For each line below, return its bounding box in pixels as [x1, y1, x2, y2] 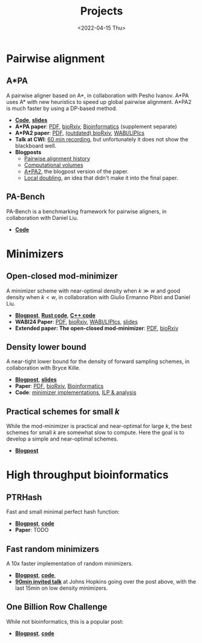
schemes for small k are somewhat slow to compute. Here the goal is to [6, 429, 184, 436]
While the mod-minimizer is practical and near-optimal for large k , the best [6, 422, 192, 430]
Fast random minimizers [6, 544, 100, 554]
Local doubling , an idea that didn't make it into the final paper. [24, 174, 178, 181]
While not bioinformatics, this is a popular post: [6, 618, 124, 625]
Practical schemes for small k [6, 406, 120, 416]
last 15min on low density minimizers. [15, 584, 108, 592]
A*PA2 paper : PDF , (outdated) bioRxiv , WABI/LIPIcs [15, 129, 145, 137]
